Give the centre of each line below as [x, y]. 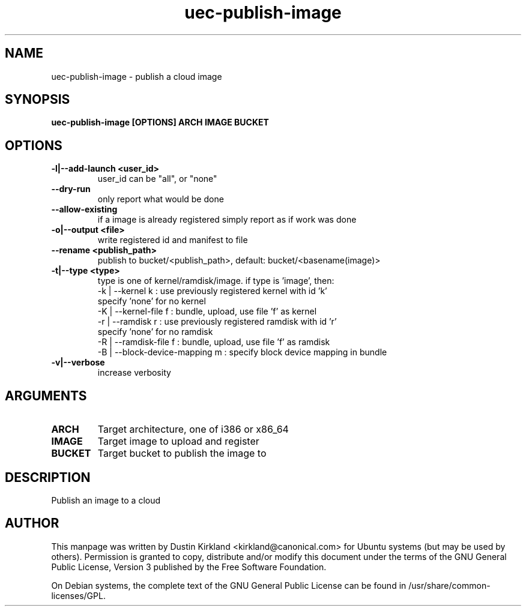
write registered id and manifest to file [173, 240]
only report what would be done [161, 199]
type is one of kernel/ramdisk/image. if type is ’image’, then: [216, 281]
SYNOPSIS [38, 100]
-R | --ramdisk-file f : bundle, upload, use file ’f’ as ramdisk [214, 342]
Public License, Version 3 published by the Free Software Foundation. [189, 567]
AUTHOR [32, 523]
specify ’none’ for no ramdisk [155, 332]
